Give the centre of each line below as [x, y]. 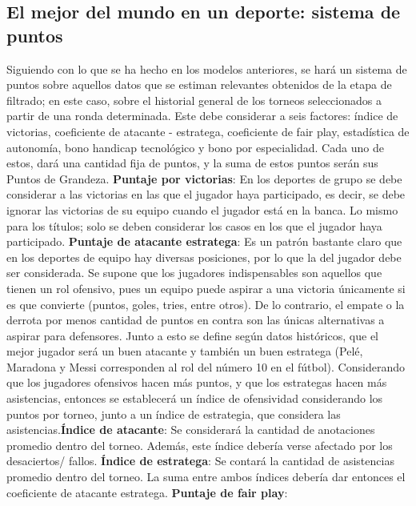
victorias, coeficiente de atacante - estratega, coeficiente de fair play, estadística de [208, 131]
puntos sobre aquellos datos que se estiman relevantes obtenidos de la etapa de [199, 84]
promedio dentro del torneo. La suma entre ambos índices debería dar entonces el [206, 477]
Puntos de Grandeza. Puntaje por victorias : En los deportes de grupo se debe [204, 178]
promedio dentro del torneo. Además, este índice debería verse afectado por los [200, 445]
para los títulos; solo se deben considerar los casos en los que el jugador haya [194, 225]
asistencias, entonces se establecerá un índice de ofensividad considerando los [195, 398]
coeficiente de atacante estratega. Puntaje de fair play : [147, 492]
